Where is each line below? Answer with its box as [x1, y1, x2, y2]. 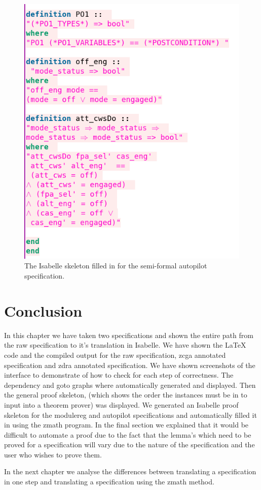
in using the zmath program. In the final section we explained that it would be [4, 419, 249, 430]
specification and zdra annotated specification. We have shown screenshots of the [4, 359, 255, 370]
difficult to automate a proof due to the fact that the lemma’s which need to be [4, 429, 251, 440]
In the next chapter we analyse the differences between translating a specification [4, 466, 256, 477]
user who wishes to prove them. [4, 449, 102, 460]
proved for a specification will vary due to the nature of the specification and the [4, 439, 255, 450]
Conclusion [4, 300, 83, 321]
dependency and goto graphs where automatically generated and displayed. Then [4, 379, 256, 390]
